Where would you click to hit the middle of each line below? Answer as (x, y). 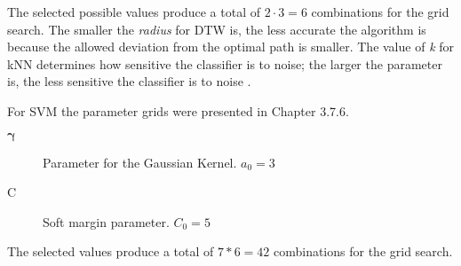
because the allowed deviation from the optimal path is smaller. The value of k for (231, 47)
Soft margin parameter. (106, 221)
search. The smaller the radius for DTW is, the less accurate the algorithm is (217, 29)
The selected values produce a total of (111, 251)
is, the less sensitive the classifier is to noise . (129, 81)
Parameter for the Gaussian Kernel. (140, 162)
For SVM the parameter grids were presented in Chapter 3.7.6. (178, 110)
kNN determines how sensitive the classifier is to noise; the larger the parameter (225, 63)
